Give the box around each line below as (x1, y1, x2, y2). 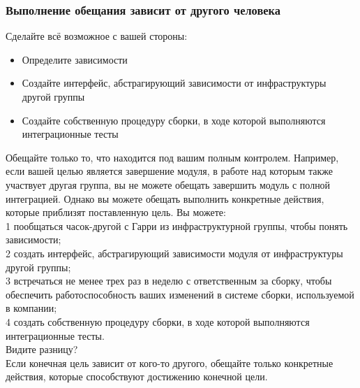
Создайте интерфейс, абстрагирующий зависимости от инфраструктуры (22, 76, 327, 90)
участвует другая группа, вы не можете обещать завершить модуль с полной (6, 177, 331, 192)
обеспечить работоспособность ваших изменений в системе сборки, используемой (6, 287, 354, 301)
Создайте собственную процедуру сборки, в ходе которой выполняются (22, 113, 326, 127)
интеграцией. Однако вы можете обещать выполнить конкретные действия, (6, 191, 324, 206)
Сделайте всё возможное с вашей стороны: (6, 29, 188, 43)
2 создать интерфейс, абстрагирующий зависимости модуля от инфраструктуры (6, 245, 343, 260)
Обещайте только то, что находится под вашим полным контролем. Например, (6, 150, 339, 164)
